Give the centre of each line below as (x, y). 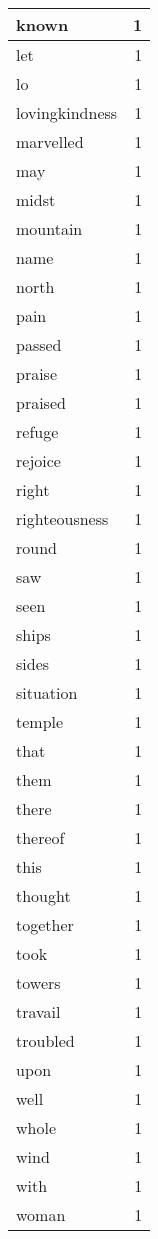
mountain (49, 228)
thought (43, 895)
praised (41, 402)
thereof (40, 837)
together (45, 924)
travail (38, 1011)
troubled (45, 1040)
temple (40, 721)
